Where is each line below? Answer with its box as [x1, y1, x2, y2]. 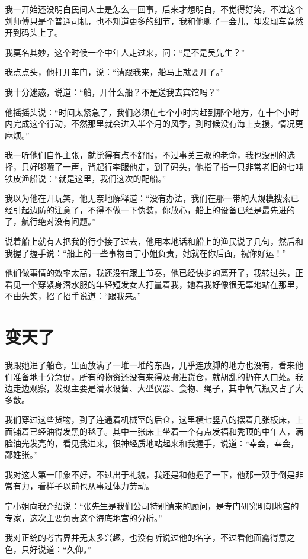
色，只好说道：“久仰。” [5, 542, 92, 555]
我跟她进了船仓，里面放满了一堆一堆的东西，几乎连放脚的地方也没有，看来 [5, 359, 295, 371]
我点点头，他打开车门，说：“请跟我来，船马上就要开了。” [5, 66, 224, 78]
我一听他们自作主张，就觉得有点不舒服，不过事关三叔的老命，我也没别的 [5, 149, 287, 161]
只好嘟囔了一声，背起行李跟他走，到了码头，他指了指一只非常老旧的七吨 [21, 160, 303, 172]
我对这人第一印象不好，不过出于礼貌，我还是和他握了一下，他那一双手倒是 [5, 468, 295, 480]
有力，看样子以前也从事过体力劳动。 [12, 480, 154, 492]
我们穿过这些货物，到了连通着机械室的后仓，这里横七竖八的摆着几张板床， [5, 413, 295, 426]
